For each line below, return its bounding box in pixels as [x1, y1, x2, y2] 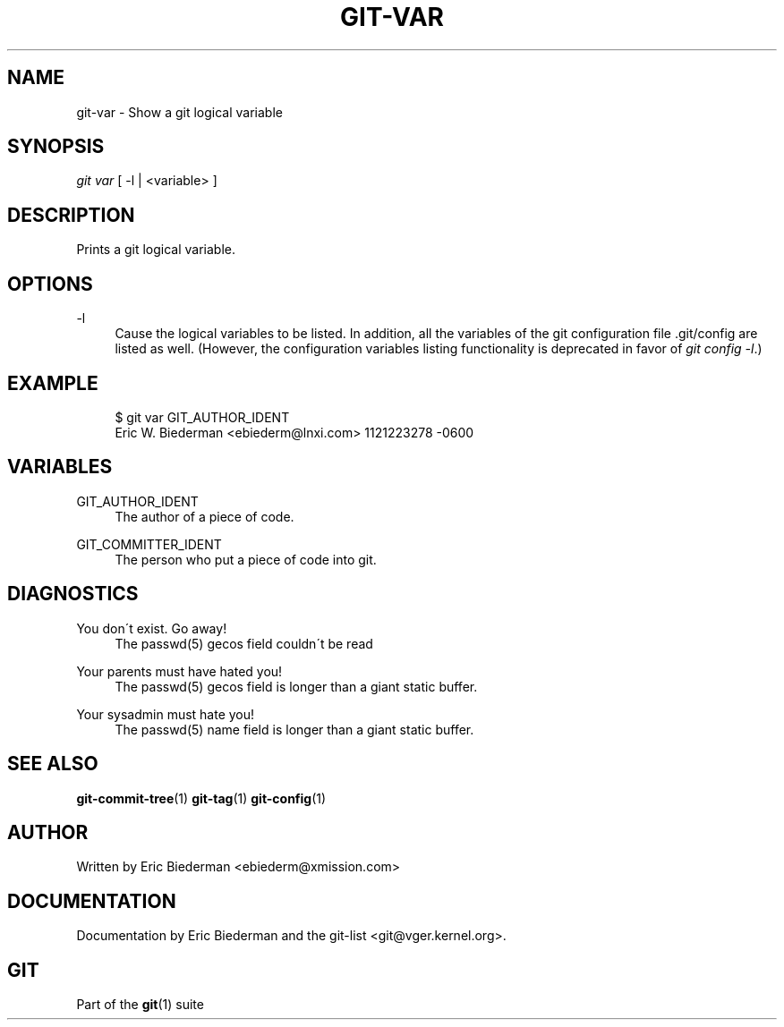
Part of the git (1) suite [76, 997, 204, 1013]
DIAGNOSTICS [7, 582, 139, 606]
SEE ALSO [7, 752, 98, 776]
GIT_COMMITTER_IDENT [76, 536, 222, 552]
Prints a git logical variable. [76, 242, 236, 258]
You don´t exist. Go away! [76, 620, 227, 636]
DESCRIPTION [7, 203, 135, 226]
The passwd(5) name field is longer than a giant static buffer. [115, 721, 474, 737]
